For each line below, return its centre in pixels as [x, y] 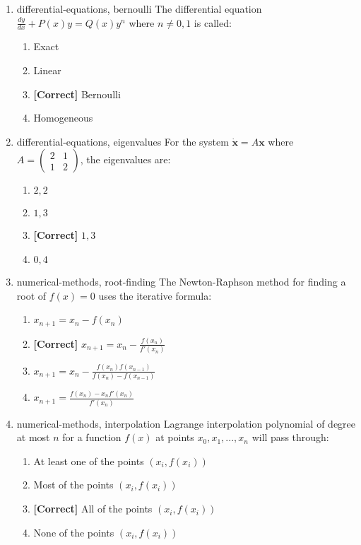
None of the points [74, 532]
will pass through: [290, 437]
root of [31, 295]
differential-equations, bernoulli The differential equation [139, 8]
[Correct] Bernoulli [77, 94]
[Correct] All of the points [93, 509]
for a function [92, 437]
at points [175, 437]
